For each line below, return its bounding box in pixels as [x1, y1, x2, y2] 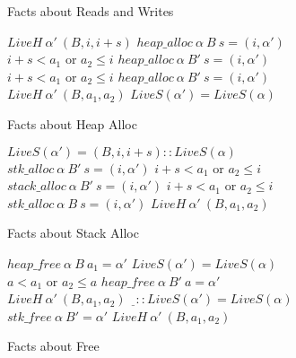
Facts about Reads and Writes [7, 2, 174, 20]
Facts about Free [7, 336, 100, 355]
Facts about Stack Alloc [7, 223, 139, 242]
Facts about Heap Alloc [7, 114, 137, 133]
